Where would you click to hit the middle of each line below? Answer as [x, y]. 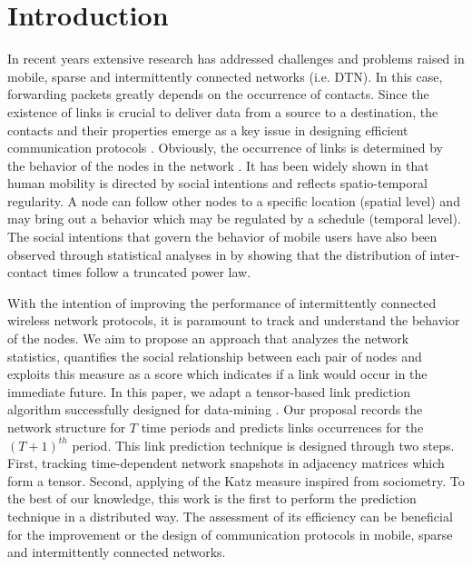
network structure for [67, 427]
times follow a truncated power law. [152, 272]
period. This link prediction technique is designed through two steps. [263, 445]
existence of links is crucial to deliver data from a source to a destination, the [223, 111]
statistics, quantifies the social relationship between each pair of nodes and [215, 356]
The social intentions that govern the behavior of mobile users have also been [222, 237]
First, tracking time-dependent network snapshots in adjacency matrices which [226, 463]
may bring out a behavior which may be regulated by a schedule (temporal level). [234, 219]
